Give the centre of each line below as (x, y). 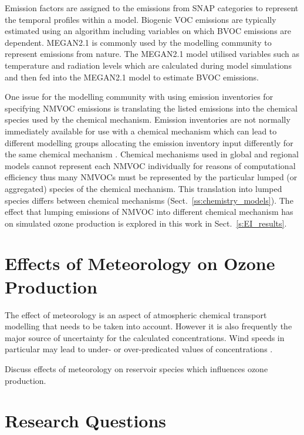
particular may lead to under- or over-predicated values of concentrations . (139, 349)
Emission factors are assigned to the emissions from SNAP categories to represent (152, 8)
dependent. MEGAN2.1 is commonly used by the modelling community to (138, 42)
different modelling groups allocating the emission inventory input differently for (149, 142)
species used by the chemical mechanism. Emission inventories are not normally (148, 119)
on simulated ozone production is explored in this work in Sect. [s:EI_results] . (146, 223)
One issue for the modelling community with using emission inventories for (139, 97)
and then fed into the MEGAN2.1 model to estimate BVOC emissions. (132, 77)
